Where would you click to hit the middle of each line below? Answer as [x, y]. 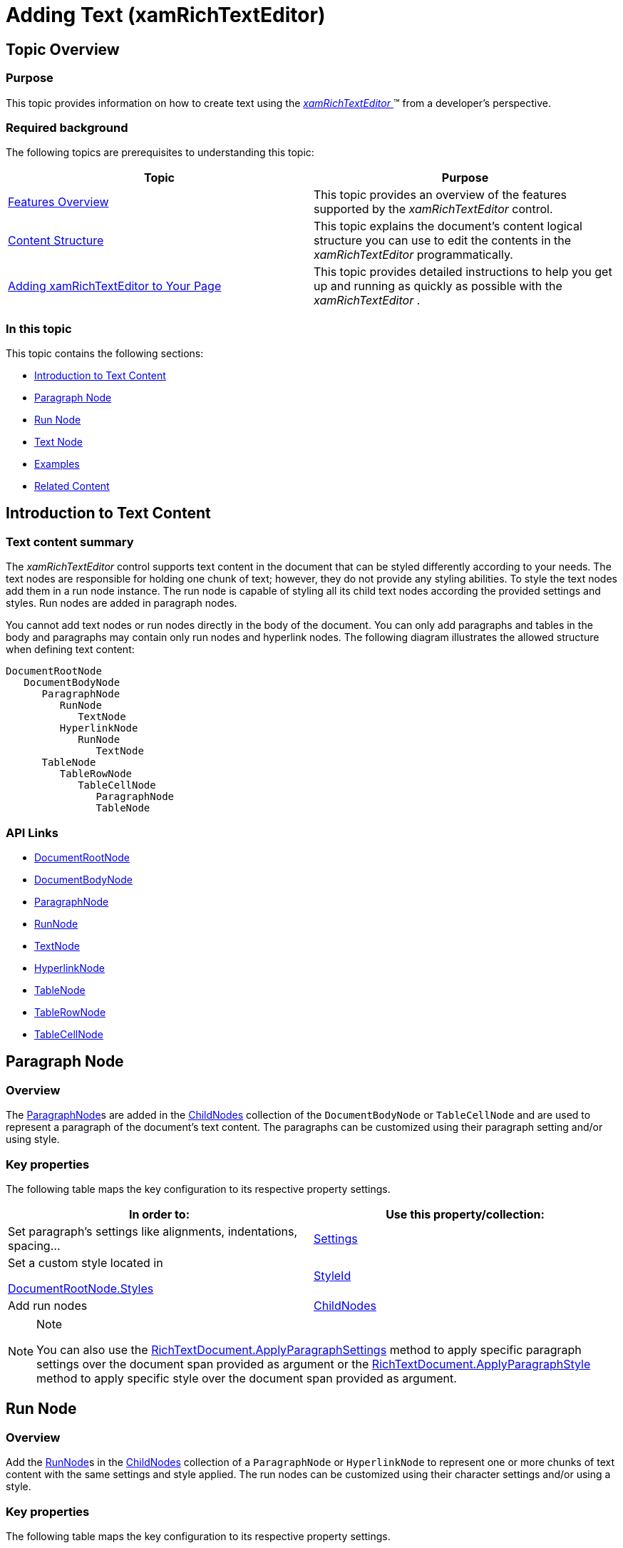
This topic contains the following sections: [105, 354]
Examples [57, 464]
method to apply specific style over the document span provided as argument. [247, 1378]
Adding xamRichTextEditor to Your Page [115, 286]
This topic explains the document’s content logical [448, 226]
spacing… [34, 1245]
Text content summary [70, 542]
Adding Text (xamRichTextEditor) [166, 15]
